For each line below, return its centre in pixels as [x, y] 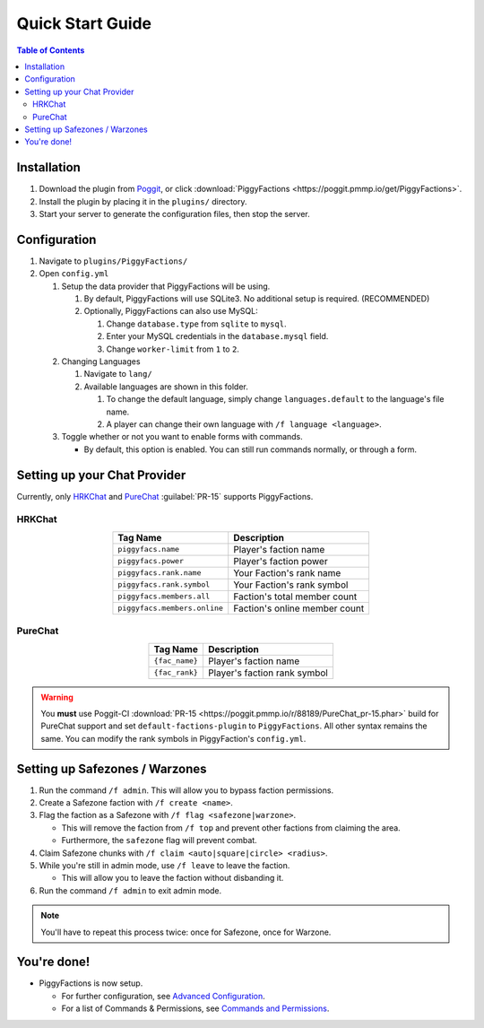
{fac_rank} [176, 673]
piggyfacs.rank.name [160, 573]
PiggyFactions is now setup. [91, 983]
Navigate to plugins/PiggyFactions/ [113, 261]
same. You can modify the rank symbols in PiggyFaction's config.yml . [173, 738]
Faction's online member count [299, 608]
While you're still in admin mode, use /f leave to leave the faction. [164, 865]
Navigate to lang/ [118, 374]
